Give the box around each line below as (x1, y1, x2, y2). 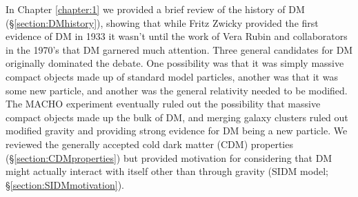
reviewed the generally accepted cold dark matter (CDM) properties (6, 136, 293, 151)
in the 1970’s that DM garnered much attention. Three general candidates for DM (6, 42, 353, 56)
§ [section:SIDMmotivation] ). (6, 177, 124, 191)
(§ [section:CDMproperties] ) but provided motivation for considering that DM (6, 150, 332, 165)
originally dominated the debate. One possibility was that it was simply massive (6, 56, 344, 70)
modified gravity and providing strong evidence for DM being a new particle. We (6, 123, 348, 138)
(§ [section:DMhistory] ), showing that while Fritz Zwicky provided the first (6, 15, 319, 30)
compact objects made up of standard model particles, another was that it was (6, 69, 338, 83)
